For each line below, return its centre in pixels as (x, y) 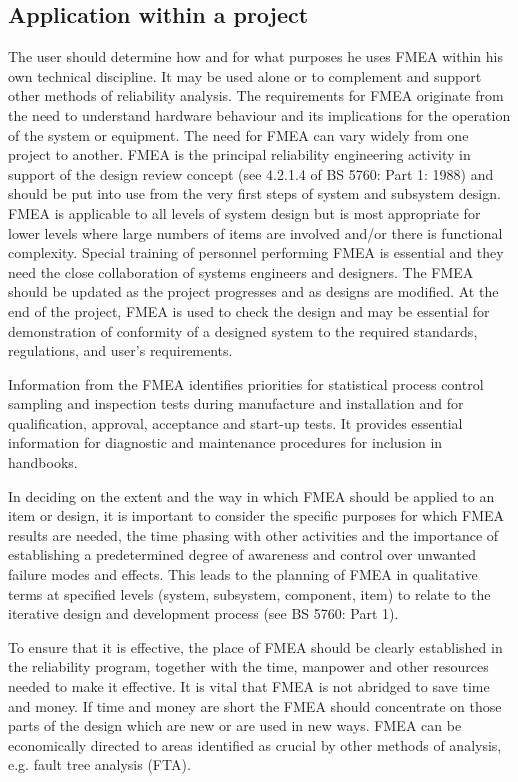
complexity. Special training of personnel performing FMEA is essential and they (256, 252)
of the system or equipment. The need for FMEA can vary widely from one (238, 134)
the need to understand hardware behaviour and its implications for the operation (259, 114)
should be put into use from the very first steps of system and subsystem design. (254, 193)
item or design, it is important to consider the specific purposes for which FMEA (256, 515)
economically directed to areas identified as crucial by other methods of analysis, (255, 744)
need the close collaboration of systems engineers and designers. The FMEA (241, 271)
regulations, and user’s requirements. (120, 350)
